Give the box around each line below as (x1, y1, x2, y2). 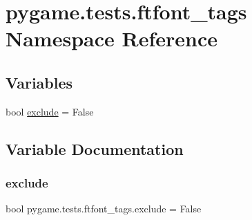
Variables (6, 71, 73, 93)
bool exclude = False (6, 104, 94, 118)
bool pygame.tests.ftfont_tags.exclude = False (6, 201, 202, 216)
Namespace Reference (6, 24, 217, 53)
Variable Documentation (6, 138, 184, 159)
